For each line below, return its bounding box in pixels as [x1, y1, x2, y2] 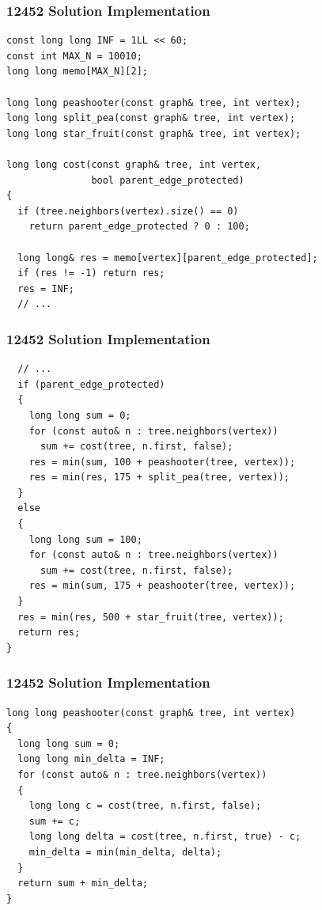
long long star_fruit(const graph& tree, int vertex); [6, 127, 301, 139]
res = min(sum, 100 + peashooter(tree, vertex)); [28, 456, 296, 468]
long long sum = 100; [28, 533, 142, 545]
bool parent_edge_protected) [91, 174, 244, 186]
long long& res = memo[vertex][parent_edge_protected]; [17, 252, 318, 264]
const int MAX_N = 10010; [6, 50, 142, 62]
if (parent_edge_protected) [17, 378, 165, 390]
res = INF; [17, 282, 74, 294]
